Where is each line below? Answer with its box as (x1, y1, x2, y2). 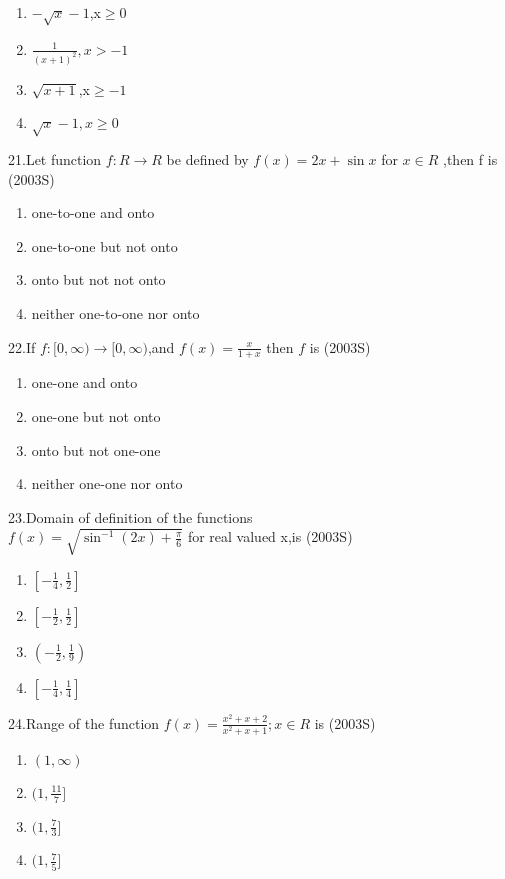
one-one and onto (31, 372, 138, 393)
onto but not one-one (31, 439, 161, 460)
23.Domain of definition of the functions (8, 506, 253, 527)
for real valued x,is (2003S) (187, 526, 353, 547)
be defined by (166, 149, 249, 169)
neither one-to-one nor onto (31, 302, 200, 323)
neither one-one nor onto (31, 473, 183, 494)
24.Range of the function (8, 712, 160, 733)
